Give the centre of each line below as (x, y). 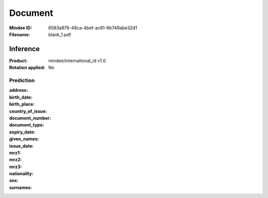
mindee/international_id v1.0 (77, 61)
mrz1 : (15, 153)
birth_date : (21, 97)
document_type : (27, 125)
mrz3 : (16, 167)
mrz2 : (16, 160)
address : (19, 90)
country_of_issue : (28, 111)
